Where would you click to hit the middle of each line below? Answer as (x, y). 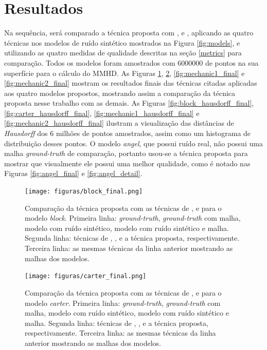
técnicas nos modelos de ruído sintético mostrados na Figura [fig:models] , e (122, 42)
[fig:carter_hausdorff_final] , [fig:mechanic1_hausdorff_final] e (102, 113)
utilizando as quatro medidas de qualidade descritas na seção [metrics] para (123, 53)
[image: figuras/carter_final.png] (86, 276)
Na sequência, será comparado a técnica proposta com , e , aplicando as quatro (129, 33)
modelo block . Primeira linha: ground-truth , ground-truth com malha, (133, 218)
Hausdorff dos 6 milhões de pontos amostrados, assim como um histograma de (128, 133)
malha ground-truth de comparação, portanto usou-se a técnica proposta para (126, 153)
